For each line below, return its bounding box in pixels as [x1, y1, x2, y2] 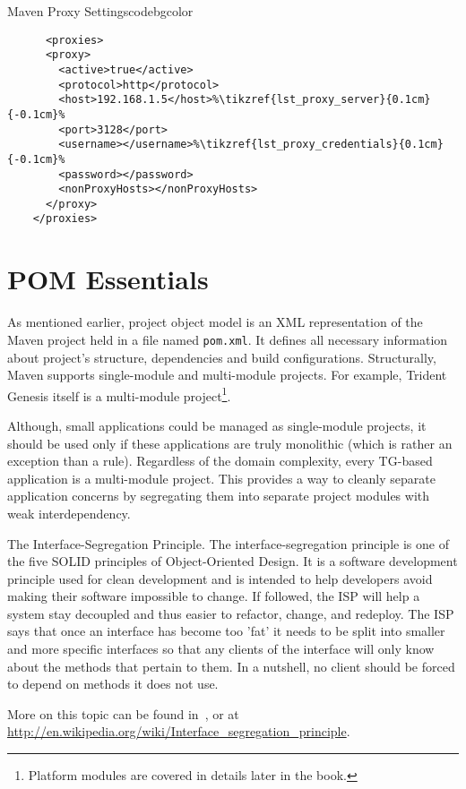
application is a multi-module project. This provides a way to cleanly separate [7, 468, 436, 487]
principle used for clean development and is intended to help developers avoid [7, 569, 433, 587]
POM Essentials [7, 261, 209, 297]
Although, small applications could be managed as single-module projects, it [7, 416, 427, 434]
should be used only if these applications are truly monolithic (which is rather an [7, 433, 453, 452]
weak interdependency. [7, 503, 131, 522]
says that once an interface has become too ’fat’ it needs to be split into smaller [7, 622, 445, 640]
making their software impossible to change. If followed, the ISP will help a [7, 587, 420, 605]
